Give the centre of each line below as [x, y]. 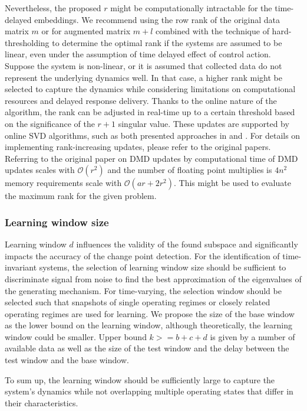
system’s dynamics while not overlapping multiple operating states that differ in [149, 391]
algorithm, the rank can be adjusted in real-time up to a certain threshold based [150, 112]
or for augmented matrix [86, 31]
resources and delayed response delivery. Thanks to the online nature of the [141, 100]
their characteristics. [42, 402]
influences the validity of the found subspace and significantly [187, 244]
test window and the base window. [67, 360]
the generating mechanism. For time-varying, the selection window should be [143, 290]
